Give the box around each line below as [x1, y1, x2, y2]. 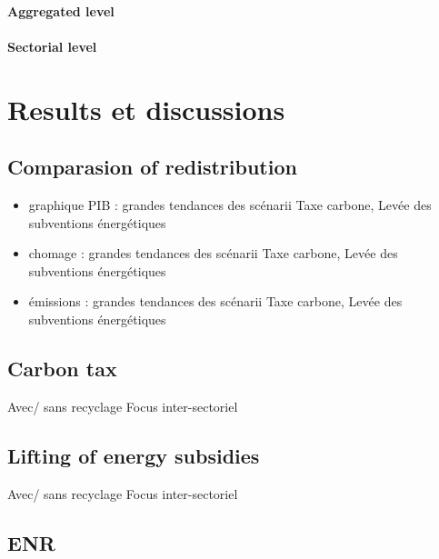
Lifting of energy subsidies [7, 441, 260, 469]
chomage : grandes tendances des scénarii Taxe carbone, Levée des [28, 244, 398, 263]
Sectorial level [7, 36, 97, 55]
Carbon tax [7, 354, 117, 382]
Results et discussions [7, 90, 285, 127]
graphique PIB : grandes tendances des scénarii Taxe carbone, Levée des [28, 195, 432, 214]
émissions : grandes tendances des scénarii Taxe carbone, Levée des [28, 292, 403, 311]
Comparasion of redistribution [7, 153, 297, 181]
